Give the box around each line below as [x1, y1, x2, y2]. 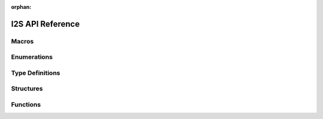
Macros [11, 37, 34, 45]
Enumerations [11, 53, 53, 61]
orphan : [11, 4, 32, 10]
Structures [11, 84, 43, 93]
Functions [11, 101, 41, 109]
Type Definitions [11, 68, 60, 77]
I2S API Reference [11, 18, 80, 29]
